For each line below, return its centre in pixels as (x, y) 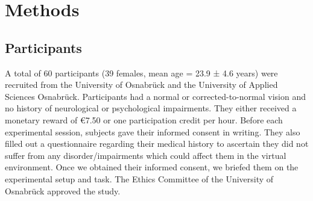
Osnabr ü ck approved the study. (63, 190)
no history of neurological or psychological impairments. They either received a (151, 108)
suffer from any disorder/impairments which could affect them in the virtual (146, 155)
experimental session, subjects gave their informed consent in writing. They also (153, 131)
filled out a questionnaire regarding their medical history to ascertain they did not (157, 144)
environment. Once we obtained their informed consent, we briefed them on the (152, 167)
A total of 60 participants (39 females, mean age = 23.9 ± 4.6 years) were (141, 73)
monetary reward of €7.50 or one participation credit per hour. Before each (144, 119)
